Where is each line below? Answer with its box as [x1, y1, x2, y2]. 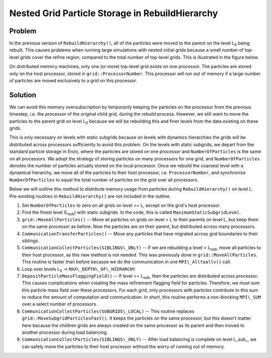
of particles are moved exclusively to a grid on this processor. [9, 78, 138, 84]
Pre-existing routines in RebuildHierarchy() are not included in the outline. [9, 193, 171, 199]
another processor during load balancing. [22, 329, 108, 335]
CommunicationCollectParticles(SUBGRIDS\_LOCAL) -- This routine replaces [22, 308, 195, 314]
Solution [9, 91, 36, 99]
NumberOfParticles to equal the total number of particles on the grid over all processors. [9, 176, 199, 183]
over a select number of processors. [22, 301, 98, 307]
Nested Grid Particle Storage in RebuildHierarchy [9, 8, 218, 19]
